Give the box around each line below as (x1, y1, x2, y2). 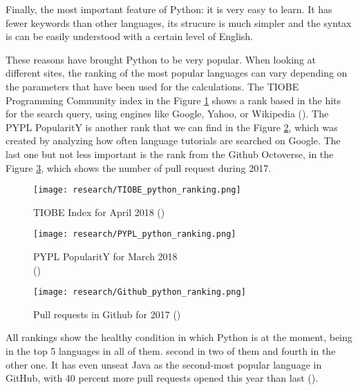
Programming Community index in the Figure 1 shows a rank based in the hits (6, 92, 341, 107)
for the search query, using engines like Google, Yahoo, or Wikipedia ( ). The (6, 106, 329, 121)
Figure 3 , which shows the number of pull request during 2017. (6, 160, 272, 175)
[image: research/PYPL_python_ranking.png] (33, 229, 236, 240)
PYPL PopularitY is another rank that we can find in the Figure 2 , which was (6, 119, 338, 134)
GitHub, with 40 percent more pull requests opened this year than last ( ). (6, 371, 319, 385)
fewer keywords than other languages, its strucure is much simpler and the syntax (6, 15, 352, 30)
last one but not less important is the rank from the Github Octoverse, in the (6, 146, 334, 161)
